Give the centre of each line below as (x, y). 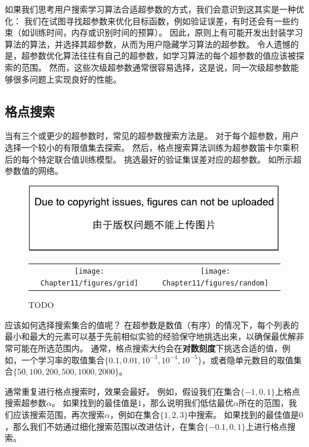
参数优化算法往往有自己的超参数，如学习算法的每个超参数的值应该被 (163, 56)
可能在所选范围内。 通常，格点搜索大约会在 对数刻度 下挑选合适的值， (147, 348)
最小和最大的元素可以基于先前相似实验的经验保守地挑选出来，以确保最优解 (150, 336)
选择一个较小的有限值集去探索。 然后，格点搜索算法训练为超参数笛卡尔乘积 (152, 147)
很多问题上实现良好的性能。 (67, 79)
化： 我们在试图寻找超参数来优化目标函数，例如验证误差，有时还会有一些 (148, 20)
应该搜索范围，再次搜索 (59, 415)
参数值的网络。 (34, 171)
